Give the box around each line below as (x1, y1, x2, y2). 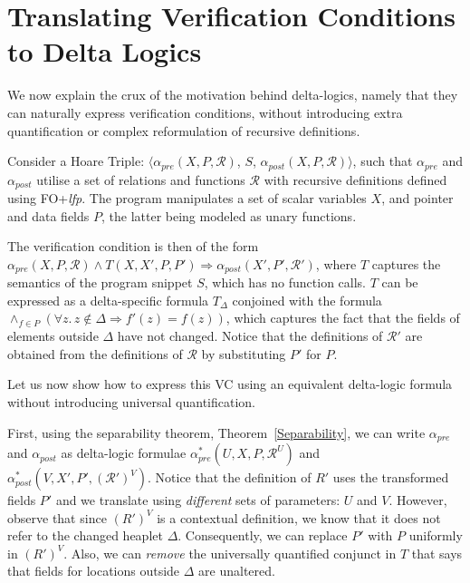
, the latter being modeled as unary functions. (101, 206, 357, 225)
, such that (352, 151, 413, 170)
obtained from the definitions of (7, 344, 183, 363)
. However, (388, 491, 447, 510)
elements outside (7, 326, 99, 345)
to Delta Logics (7, 33, 202, 70)
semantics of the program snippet (7, 273, 193, 292)
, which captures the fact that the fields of (225, 308, 460, 327)
